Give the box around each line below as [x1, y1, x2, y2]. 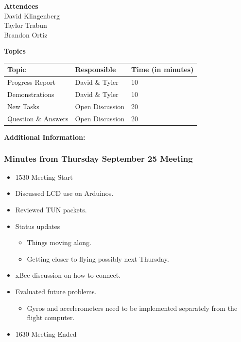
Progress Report [7, 77, 56, 87]
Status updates [15, 221, 60, 231]
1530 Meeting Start [15, 171, 73, 182]
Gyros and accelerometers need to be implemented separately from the [27, 303, 238, 313]
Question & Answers [7, 113, 69, 123]
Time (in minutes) [131, 64, 194, 75]
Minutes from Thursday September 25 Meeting [4, 152, 193, 165]
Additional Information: [4, 132, 86, 142]
